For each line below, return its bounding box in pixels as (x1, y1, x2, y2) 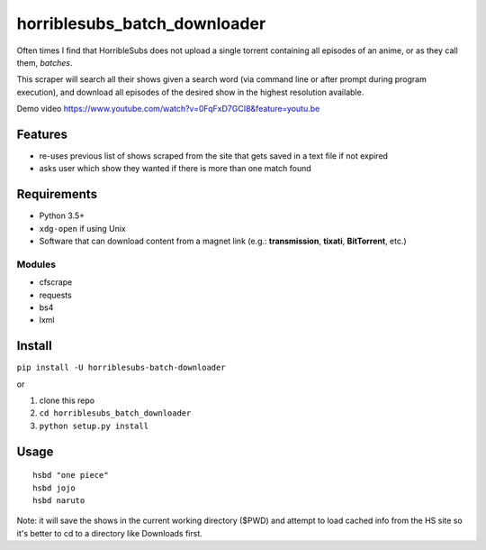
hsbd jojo (32, 482, 76, 493)
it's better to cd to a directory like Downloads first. (16, 527, 202, 538)
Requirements (16, 187, 98, 202)
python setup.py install (39, 420, 148, 431)
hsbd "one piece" (32, 470, 109, 481)
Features (16, 126, 67, 142)
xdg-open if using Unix (39, 223, 126, 234)
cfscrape (39, 277, 73, 288)
